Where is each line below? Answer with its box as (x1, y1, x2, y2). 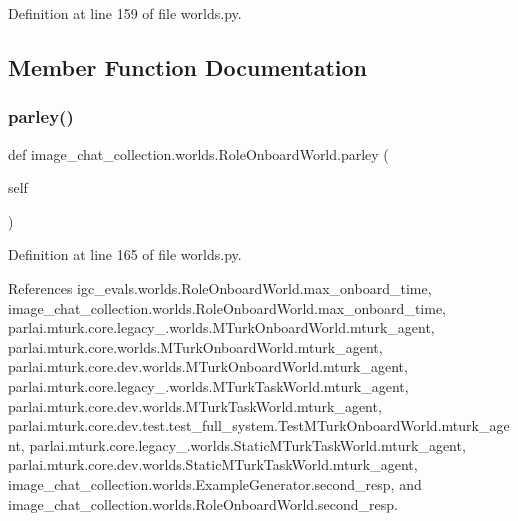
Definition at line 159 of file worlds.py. (8, 3, 242, 23)
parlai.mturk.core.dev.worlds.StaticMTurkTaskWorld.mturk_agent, (8, 454, 418, 475)
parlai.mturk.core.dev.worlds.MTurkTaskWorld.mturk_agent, (8, 395, 382, 416)
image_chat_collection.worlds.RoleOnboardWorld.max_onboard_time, (8, 297, 446, 318)
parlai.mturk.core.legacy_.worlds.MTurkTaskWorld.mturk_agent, (8, 375, 409, 396)
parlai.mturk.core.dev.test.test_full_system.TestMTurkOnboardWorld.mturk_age (8, 415, 510, 436)
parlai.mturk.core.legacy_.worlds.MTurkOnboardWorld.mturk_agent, (8, 317, 435, 338)
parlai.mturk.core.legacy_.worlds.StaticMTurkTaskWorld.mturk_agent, (29, 434, 466, 455)
